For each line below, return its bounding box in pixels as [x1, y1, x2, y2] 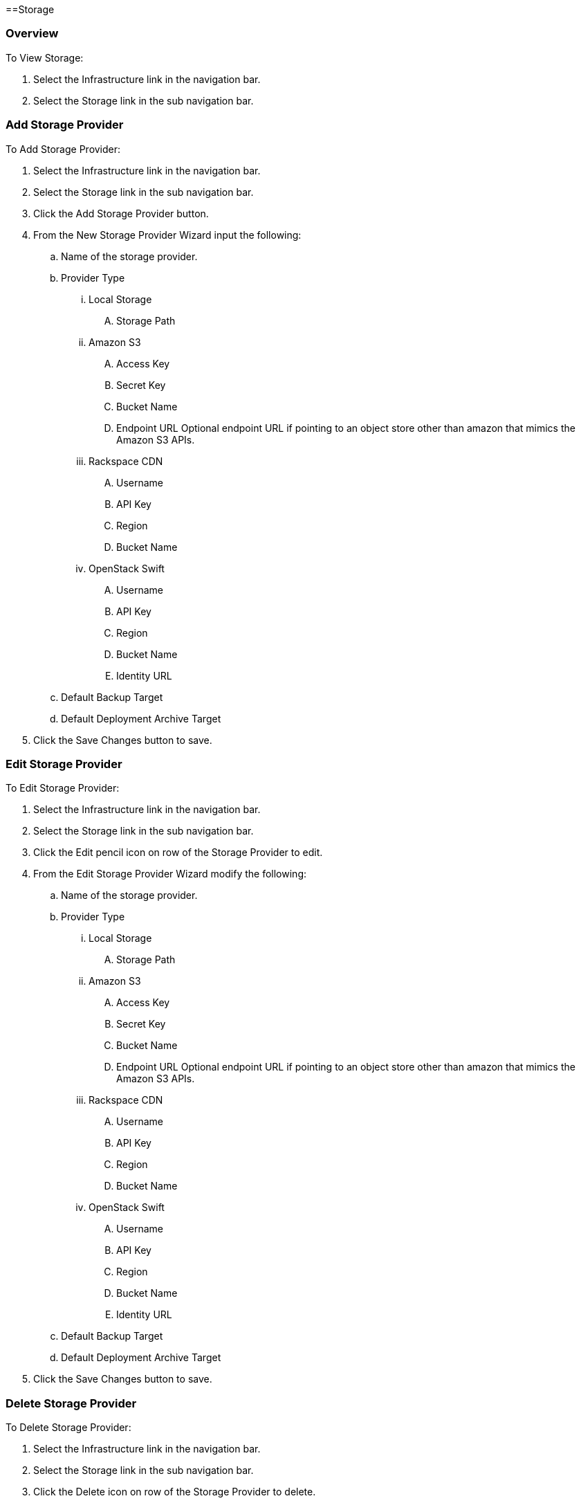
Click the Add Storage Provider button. [33, 207, 209, 219]
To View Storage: [6, 51, 84, 64]
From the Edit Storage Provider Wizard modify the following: [33, 868, 307, 880]
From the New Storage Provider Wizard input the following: [33, 228, 302, 241]
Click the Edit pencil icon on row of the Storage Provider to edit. [33, 846, 323, 859]
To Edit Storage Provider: [6, 782, 120, 794]
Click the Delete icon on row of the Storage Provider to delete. [33, 1486, 316, 1497]
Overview [6, 26, 59, 41]
